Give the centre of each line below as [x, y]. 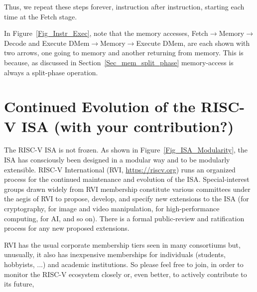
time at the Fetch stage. [41, 16]
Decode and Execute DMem [47, 43]
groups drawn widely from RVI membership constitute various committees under [127, 189]
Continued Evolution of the [100, 106]
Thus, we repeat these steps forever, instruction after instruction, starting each [124, 6]
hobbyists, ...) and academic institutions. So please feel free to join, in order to [124, 264]
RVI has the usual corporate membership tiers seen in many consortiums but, [122, 244]
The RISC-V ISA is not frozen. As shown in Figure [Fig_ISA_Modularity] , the [126, 150]
